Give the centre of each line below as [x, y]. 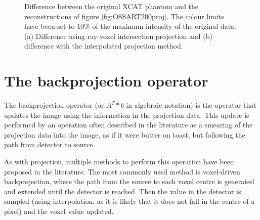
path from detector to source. [50, 144]
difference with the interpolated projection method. [104, 46]
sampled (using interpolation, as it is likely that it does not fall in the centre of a [129, 201]
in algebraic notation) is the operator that [191, 105]
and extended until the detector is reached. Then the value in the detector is [123, 191]
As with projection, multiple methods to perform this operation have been [119, 162]
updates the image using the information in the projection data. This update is [127, 115]
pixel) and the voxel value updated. [59, 211]
